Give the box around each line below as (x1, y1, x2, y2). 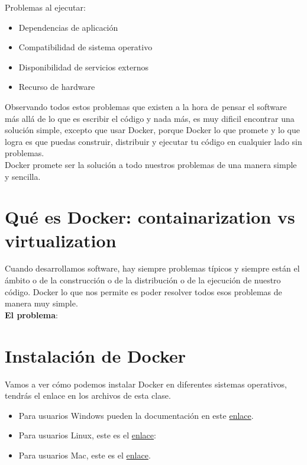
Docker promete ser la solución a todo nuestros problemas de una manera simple (5, 158, 297, 170)
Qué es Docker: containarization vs (5, 205, 295, 229)
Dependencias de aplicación (18, 21, 118, 33)
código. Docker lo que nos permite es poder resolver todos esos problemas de (5, 285, 282, 298)
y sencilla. (5, 170, 41, 182)
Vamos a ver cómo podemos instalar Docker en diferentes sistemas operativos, (5, 377, 287, 390)
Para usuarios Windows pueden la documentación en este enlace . (18, 409, 254, 421)
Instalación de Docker (5, 343, 186, 367)
